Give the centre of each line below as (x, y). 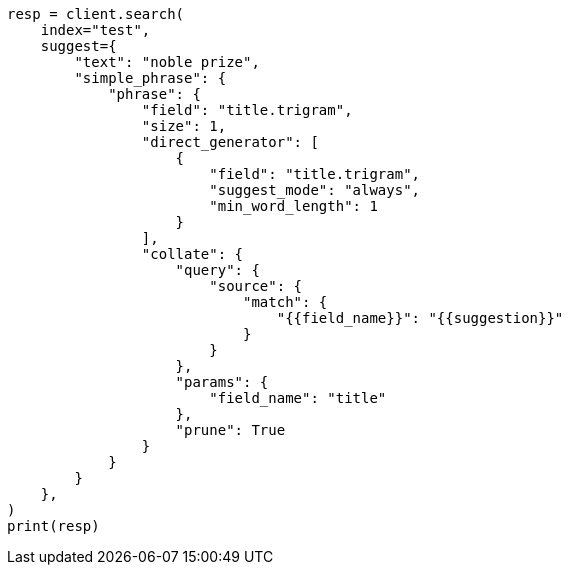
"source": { (256, 286)
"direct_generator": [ (230, 142)
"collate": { (192, 254)
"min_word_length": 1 (293, 206)
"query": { (217, 270)
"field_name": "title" (298, 398)
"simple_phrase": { (150, 78)
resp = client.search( (96, 14)
